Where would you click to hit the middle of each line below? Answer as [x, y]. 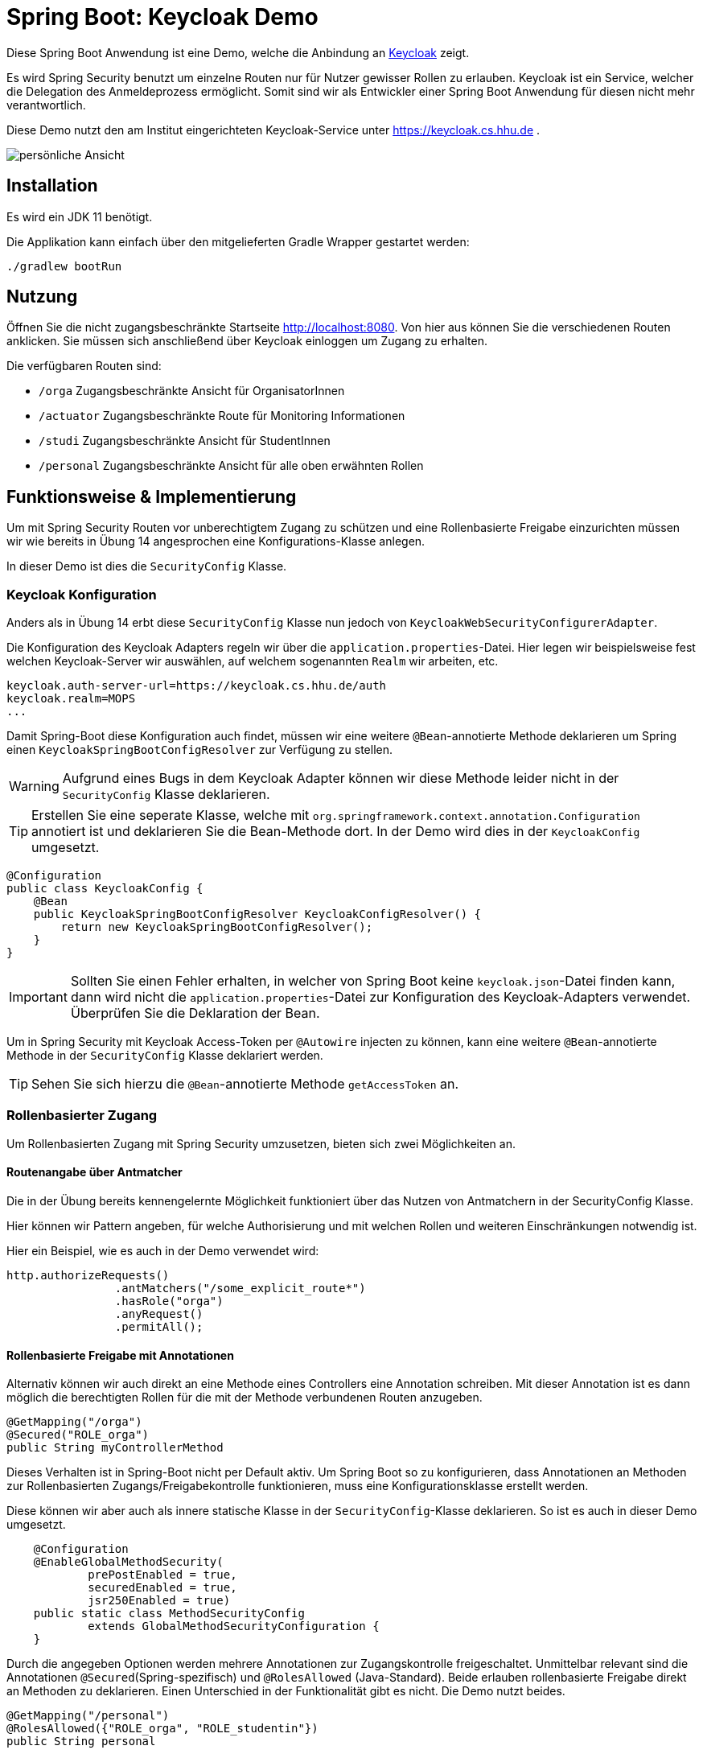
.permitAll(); [159, 1327]
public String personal [81, 1742]
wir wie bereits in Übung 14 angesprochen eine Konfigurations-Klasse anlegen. [216, 541]
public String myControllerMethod [115, 1448]
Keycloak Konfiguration [82, 594]
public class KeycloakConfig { [105, 889]
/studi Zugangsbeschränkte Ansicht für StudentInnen [185, 441]
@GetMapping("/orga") [74, 1422]
